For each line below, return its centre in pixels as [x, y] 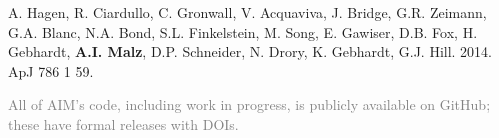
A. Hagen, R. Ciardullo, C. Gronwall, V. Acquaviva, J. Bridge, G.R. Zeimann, [247, 12]
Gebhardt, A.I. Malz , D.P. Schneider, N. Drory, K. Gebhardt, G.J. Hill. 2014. [250, 51]
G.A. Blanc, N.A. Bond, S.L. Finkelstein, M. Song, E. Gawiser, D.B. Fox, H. [243, 31]
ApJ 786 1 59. [51, 70]
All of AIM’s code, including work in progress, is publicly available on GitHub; [249, 104]
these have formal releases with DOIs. [123, 123]
